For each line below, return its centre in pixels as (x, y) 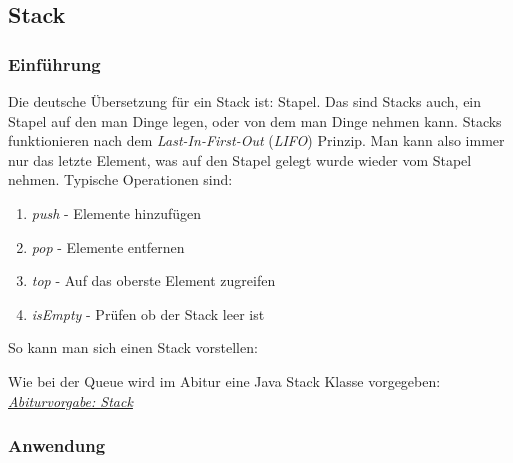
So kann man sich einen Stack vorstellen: (133, 347)
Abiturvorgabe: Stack (70, 400)
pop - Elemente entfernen (108, 246)
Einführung (54, 63)
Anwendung (57, 445)
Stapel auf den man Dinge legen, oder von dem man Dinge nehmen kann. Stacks (255, 120)
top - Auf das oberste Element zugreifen (153, 280)
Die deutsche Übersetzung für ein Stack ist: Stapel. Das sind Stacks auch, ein (245, 101)
